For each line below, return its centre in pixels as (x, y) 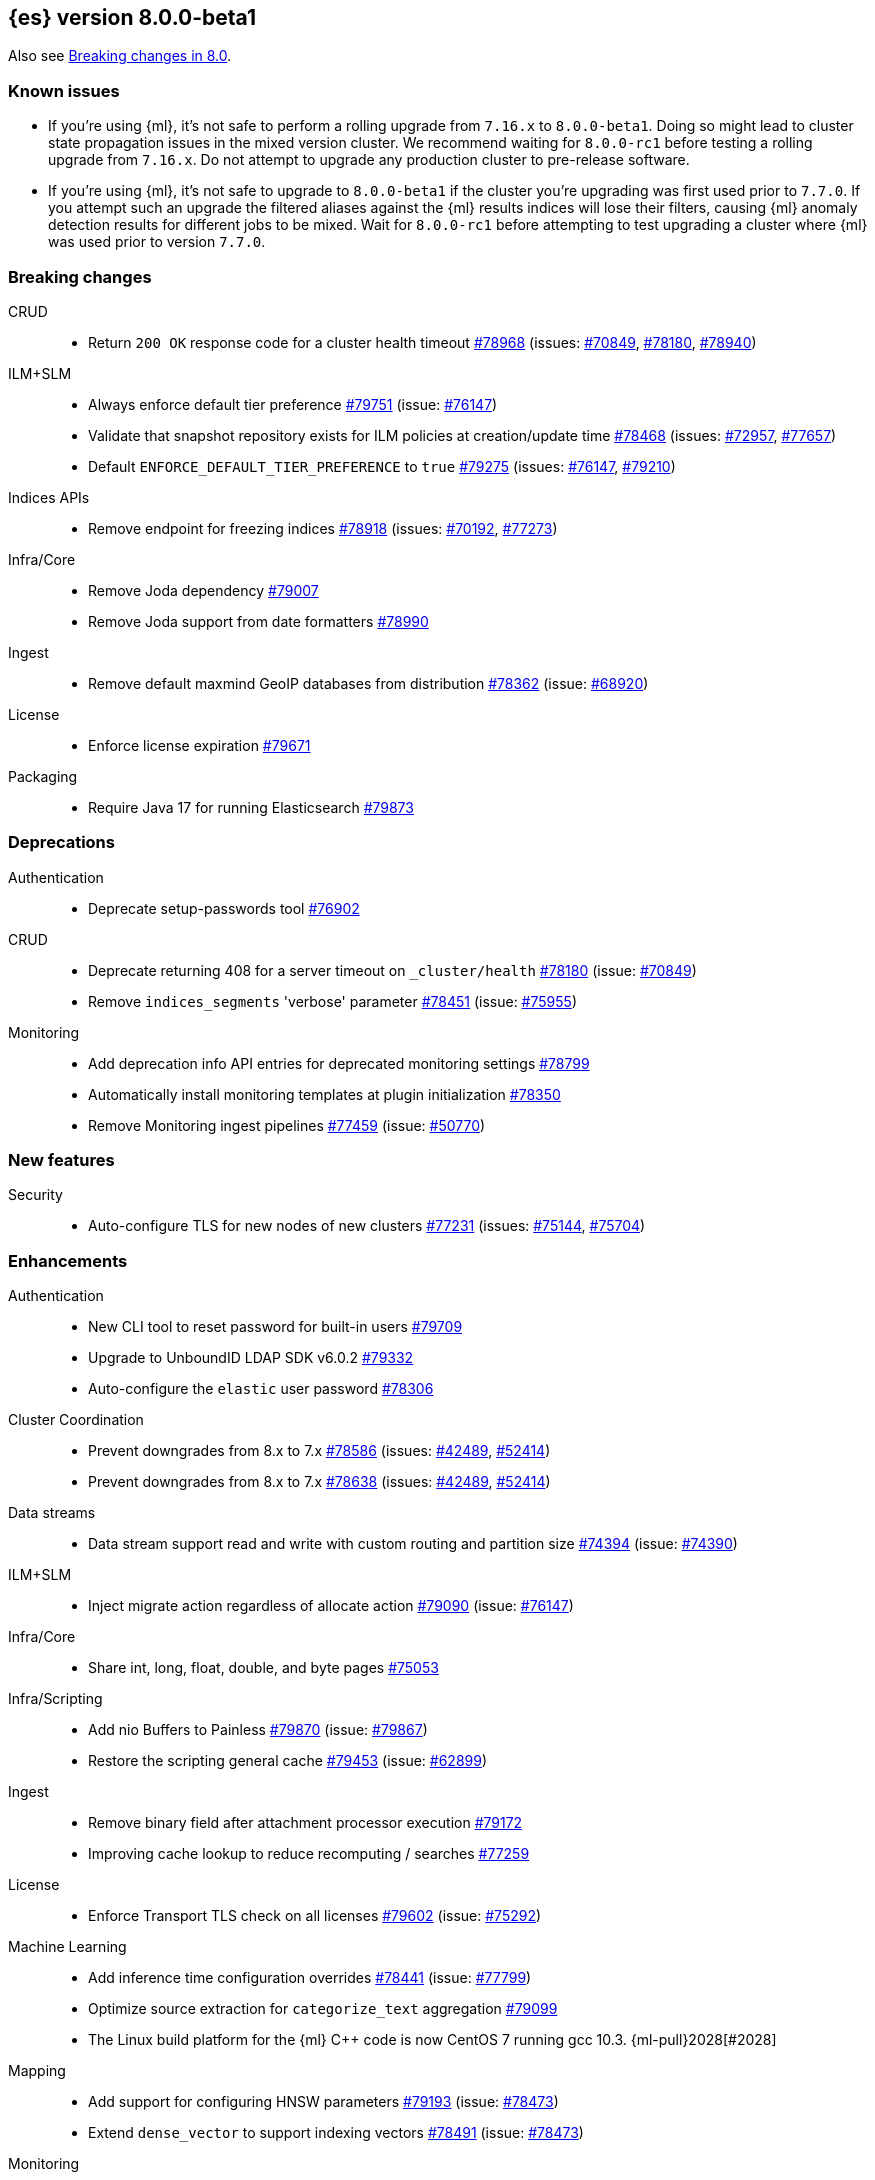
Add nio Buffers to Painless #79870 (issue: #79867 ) (258, 1730)
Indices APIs (49, 497)
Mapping (37, 2071)
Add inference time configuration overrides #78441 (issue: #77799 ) (310, 1978)
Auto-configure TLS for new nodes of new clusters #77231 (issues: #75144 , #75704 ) (367, 1226)
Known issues (64, 90)
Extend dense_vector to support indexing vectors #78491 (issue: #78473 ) (336, 2133)
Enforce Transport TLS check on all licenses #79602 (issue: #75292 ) (315, 1916)
